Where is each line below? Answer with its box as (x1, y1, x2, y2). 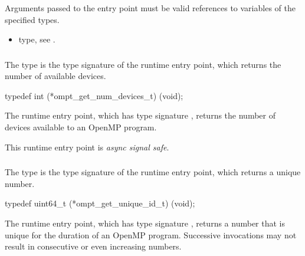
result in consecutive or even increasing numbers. (5, 240, 182, 252)
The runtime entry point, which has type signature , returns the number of (5, 109, 276, 122)
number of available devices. (5, 70, 106, 82)
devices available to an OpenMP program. (5, 121, 157, 133)
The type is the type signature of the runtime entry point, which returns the (5, 58, 281, 70)
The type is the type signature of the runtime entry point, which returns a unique (5, 166, 301, 178)
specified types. (5, 13, 60, 25)
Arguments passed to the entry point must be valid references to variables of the (5, 2, 296, 14)
